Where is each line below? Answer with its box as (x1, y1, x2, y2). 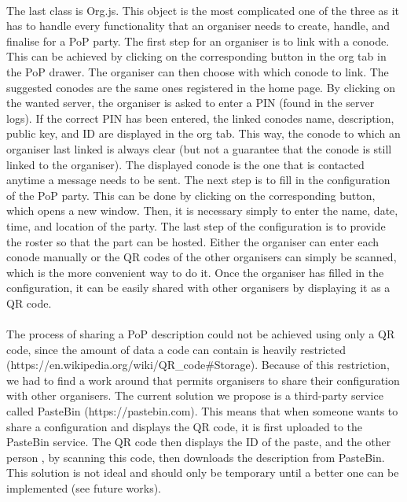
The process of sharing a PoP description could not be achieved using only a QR (6, 326, 395, 342)
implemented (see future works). (6, 480, 161, 496)
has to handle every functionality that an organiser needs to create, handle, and (6, 17, 390, 34)
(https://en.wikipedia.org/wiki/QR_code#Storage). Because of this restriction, (6, 356, 390, 373)
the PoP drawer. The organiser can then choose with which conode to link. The (6, 63, 389, 79)
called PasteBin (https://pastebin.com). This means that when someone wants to (6, 403, 398, 419)
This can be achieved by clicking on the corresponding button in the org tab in (6, 48, 387, 65)
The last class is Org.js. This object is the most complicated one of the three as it (6, 2, 400, 18)
